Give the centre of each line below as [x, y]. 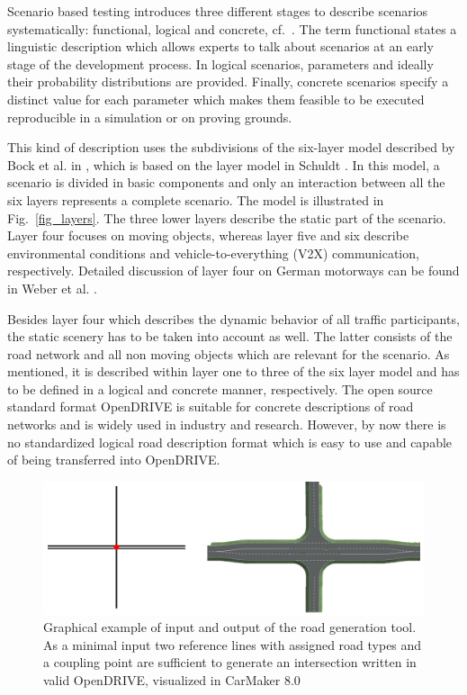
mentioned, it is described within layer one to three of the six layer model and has [233, 371]
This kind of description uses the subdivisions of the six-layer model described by [231, 147]
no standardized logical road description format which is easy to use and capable [230, 442]
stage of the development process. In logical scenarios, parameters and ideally [220, 63]
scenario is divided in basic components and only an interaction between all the [226, 182]
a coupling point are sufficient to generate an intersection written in [230, 662]
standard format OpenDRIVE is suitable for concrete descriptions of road [211, 406]
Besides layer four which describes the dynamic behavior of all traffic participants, [233, 318]
